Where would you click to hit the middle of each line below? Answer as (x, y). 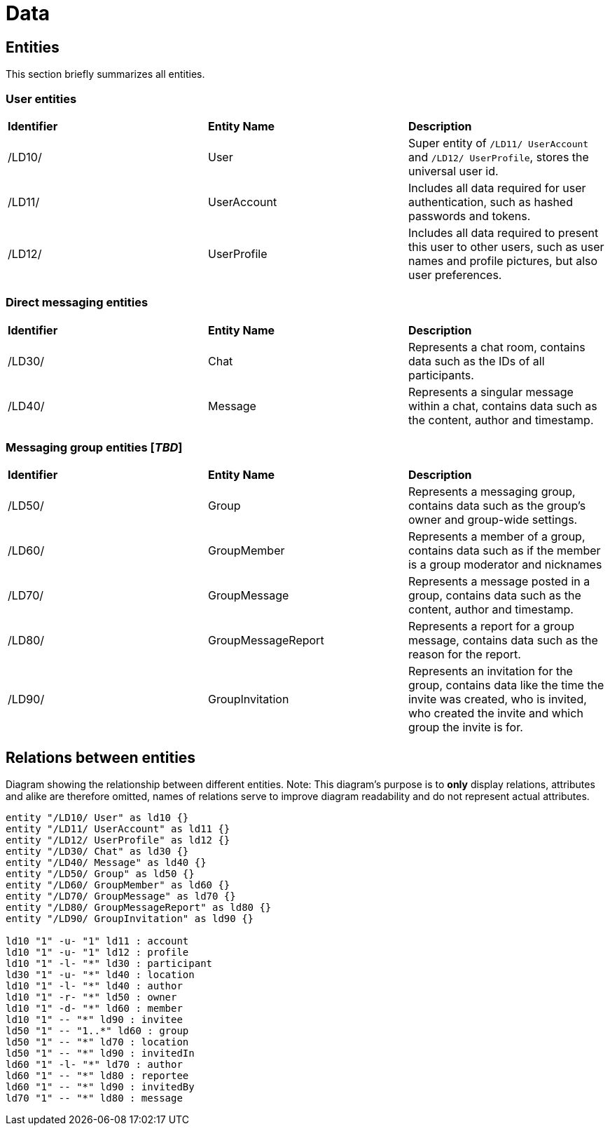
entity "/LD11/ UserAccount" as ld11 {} (118, 829)
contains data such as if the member (504, 551)
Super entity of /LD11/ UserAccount (498, 143)
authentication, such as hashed (490, 202)
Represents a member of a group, (497, 537)
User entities (41, 99)
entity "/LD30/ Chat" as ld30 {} (97, 852)
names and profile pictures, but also (503, 260)
